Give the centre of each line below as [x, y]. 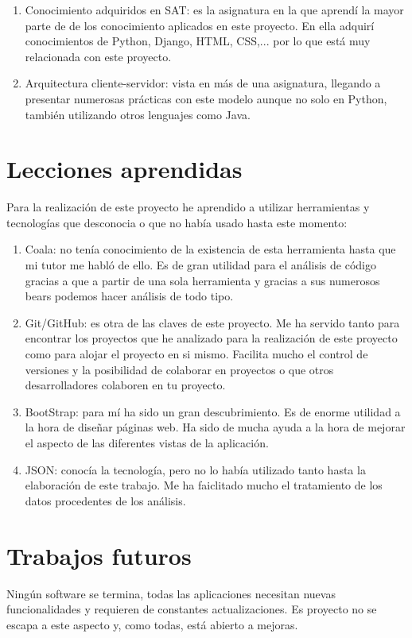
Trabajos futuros [99, 555]
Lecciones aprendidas [124, 169]
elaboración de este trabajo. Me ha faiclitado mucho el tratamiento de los [204, 485]
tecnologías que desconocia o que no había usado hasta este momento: [177, 222]
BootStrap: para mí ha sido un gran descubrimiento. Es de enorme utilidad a [213, 411]
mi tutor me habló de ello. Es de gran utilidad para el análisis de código [200, 265]
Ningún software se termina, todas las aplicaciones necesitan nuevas [171, 593]
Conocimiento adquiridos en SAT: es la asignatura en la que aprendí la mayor [214, 10]
